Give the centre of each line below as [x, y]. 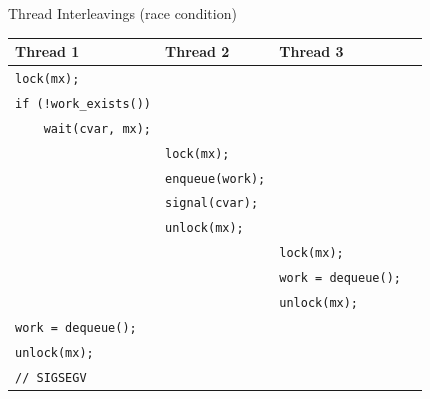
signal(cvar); [212, 203]
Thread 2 [197, 51]
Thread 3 [311, 51]
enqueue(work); [215, 178]
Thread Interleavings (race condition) [122, 13]
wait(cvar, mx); [97, 128]
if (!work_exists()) [83, 103]
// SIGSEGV [51, 377]
